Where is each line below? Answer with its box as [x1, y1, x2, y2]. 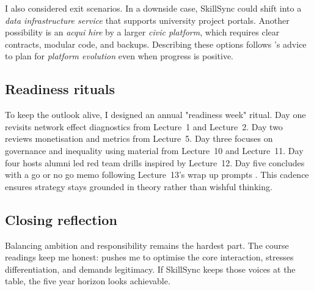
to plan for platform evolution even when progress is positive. [5, 50, 234, 62]
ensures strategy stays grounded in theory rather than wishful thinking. [5, 180, 272, 193]
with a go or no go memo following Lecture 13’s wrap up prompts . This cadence [5, 168, 309, 181]
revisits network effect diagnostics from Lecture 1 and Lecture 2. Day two [5, 120, 283, 133]
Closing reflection [5, 210, 117, 229]
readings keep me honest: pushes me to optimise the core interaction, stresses [5, 251, 294, 263]
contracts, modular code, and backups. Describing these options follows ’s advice [5, 37, 307, 50]
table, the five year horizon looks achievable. [5, 274, 170, 287]
